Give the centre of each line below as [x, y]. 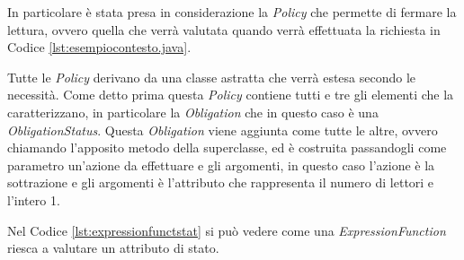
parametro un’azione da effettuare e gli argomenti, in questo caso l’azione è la [221, 165]
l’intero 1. [34, 199]
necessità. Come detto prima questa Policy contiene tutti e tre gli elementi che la [231, 95]
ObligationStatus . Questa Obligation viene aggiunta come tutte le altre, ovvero [223, 130]
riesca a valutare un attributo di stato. [113, 248]
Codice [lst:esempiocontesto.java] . [99, 47]
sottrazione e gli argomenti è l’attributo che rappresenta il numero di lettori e [221, 182]
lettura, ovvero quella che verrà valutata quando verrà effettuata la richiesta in [224, 29]
